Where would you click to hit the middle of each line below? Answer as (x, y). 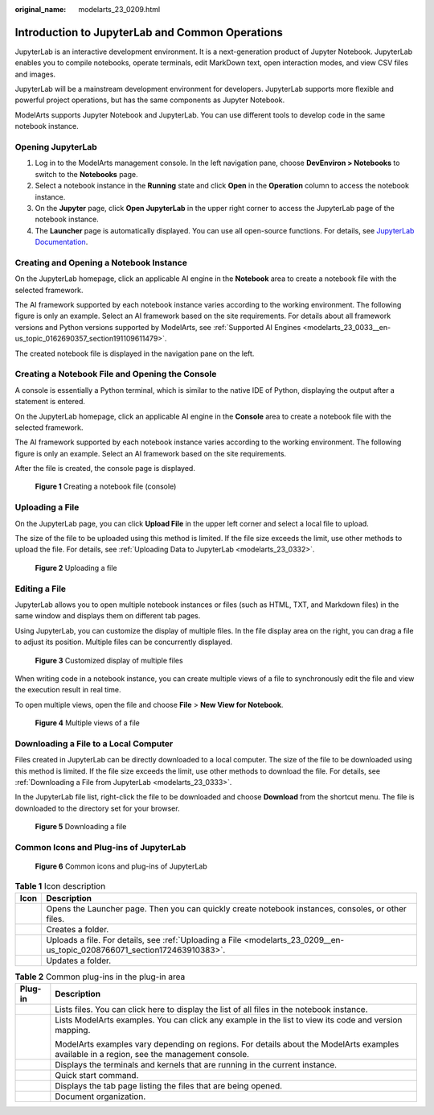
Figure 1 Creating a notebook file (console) (106, 486)
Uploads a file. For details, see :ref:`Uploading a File (143, 939)
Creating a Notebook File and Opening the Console (116, 374)
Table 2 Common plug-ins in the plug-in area (100, 977)
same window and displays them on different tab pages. (108, 616)
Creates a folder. (77, 929)
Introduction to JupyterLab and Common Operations (149, 32)
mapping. (73, 1030)
